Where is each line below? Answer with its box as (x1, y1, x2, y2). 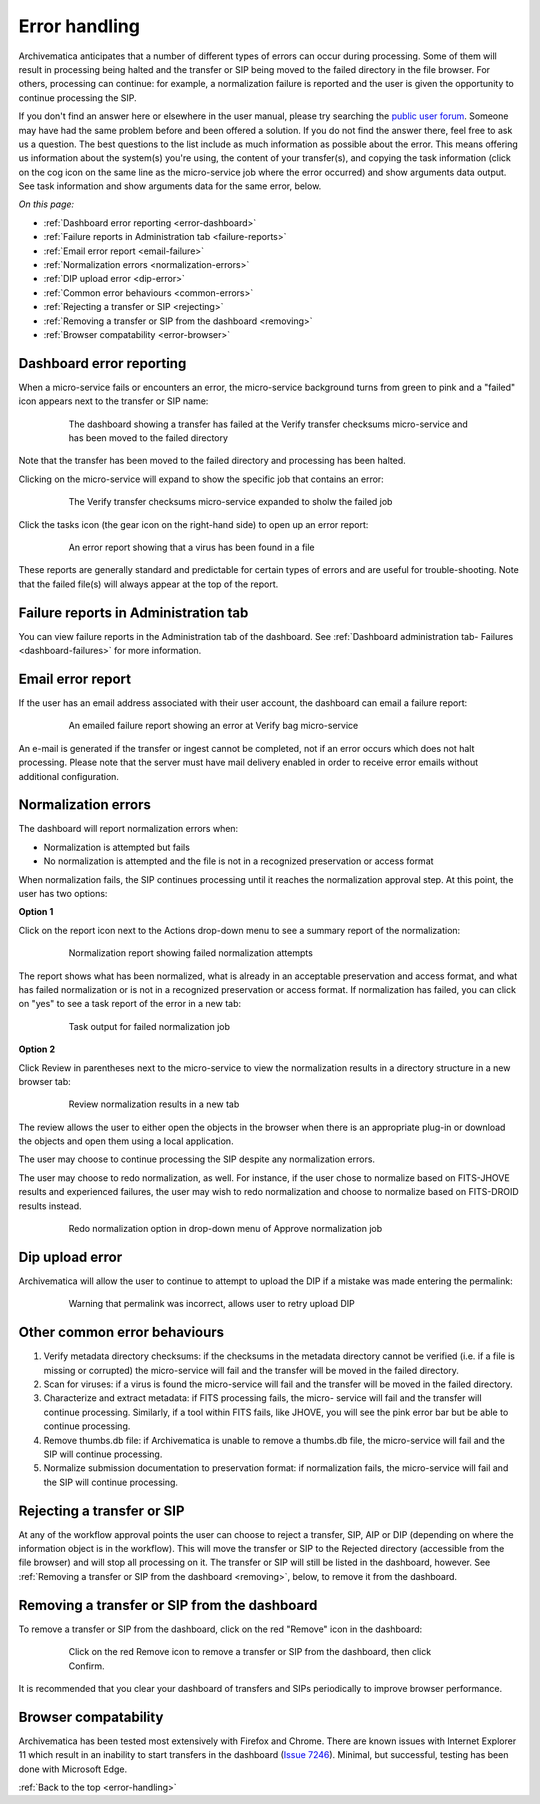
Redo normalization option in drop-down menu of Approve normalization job (68, 1223, 383, 1235)
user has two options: (18, 888, 108, 900)
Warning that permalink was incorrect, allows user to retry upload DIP (68, 1298, 355, 1310)
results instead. (18, 1200, 82, 1212)
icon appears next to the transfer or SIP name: (18, 395, 209, 407)
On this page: (18, 198, 75, 210)
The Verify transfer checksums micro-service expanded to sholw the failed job (68, 496, 393, 508)
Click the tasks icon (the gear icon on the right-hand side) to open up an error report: (18, 518, 369, 530)
